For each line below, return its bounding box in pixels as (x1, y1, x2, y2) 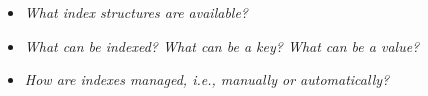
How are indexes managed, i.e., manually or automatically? (24, 69, 390, 90)
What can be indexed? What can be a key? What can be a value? (24, 35, 420, 56)
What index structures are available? (24, 2, 248, 22)
